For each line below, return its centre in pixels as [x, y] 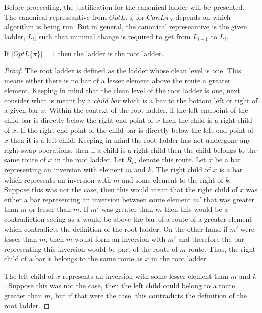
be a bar [228, 160]
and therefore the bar [211, 239]
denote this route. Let [173, 160]
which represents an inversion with [58, 179]
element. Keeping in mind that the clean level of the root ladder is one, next [122, 90]
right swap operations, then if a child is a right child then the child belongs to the [130, 149]
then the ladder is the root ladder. [111, 53]
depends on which [203, 16]
